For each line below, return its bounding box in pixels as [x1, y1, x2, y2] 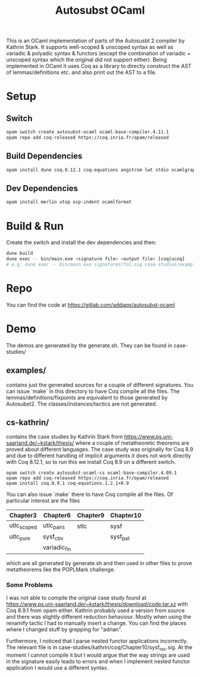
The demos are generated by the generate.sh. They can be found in [6, 342, 173, 349]
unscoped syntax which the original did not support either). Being [6, 56, 167, 63]
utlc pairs [42, 522, 65, 531]
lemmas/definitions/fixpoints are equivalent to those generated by [6, 394, 168, 401]
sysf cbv [42, 532, 64, 542]
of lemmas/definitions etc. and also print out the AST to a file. [6, 69, 157, 76]
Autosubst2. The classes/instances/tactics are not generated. [6, 400, 158, 407]
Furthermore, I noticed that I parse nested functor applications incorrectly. [6, 638, 188, 645]
